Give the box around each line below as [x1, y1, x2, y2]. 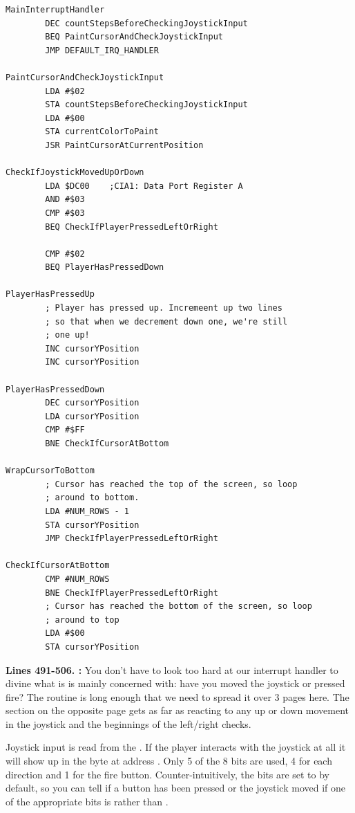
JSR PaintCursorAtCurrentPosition [45, 140, 204, 150]
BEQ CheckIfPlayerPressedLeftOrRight [45, 221, 218, 232]
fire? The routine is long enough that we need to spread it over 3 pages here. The [6, 689, 349, 704]
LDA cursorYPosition [45, 411, 140, 421]
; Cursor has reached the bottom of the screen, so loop [45, 601, 312, 612]
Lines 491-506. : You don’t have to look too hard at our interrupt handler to [6, 662, 338, 677]
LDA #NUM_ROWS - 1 [45, 506, 129, 516]
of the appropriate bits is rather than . [6, 794, 169, 808]
